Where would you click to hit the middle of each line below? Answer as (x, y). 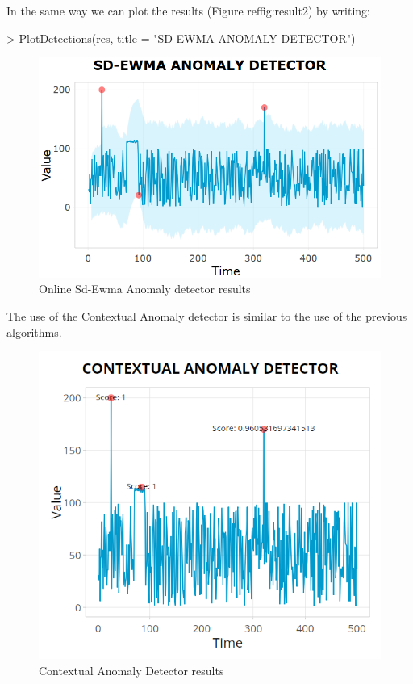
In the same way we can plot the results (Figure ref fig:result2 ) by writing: (189, 10)
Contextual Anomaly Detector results (131, 671)
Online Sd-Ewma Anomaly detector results (145, 289)
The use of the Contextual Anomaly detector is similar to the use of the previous (207, 315)
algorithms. (34, 332)
